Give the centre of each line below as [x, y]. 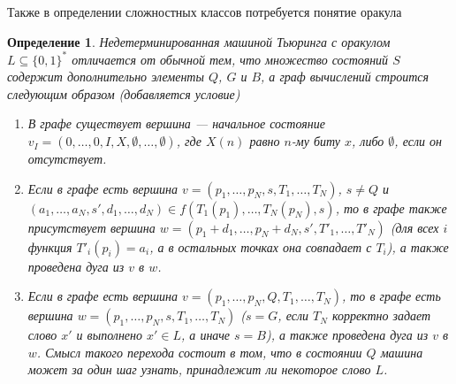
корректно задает [381, 315]
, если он [418, 141]
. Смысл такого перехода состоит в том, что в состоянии [199, 352]
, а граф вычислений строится [345, 77]
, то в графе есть [391, 296]
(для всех [414, 227]
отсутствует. [67, 159]
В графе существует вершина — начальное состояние [176, 123]
